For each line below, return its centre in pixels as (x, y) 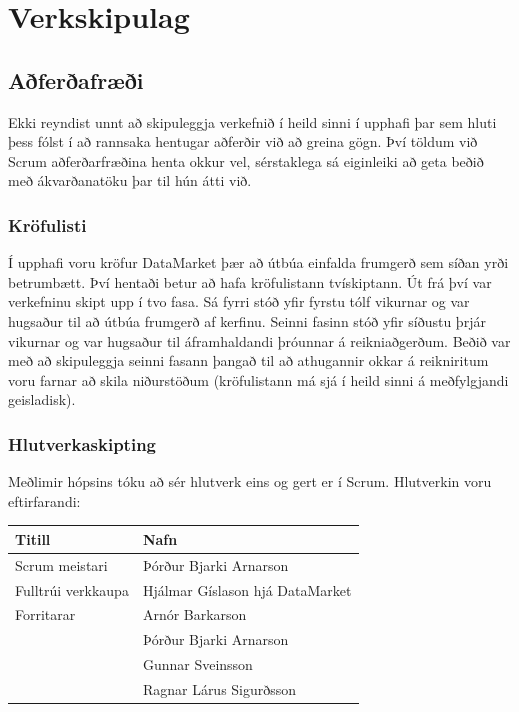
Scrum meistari (61, 564)
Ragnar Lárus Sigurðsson (219, 688)
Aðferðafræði (76, 79)
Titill (33, 538)
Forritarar (45, 614)
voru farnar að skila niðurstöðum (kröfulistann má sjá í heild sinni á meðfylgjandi (258, 379)
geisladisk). (42, 399)
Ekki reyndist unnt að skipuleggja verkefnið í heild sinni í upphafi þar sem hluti (252, 121)
